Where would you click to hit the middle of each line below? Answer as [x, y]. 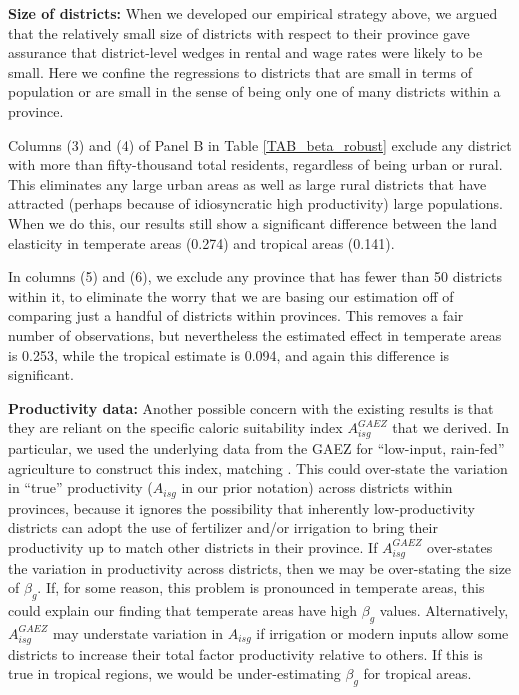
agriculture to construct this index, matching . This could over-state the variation [258, 467]
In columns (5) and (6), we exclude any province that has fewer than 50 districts [255, 276]
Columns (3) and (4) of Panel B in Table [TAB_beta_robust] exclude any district [260, 144]
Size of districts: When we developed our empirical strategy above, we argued [253, 13]
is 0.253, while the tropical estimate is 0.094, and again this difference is [229, 354]
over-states [460, 546]
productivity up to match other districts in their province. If [193, 546]
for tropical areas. [417, 673]
